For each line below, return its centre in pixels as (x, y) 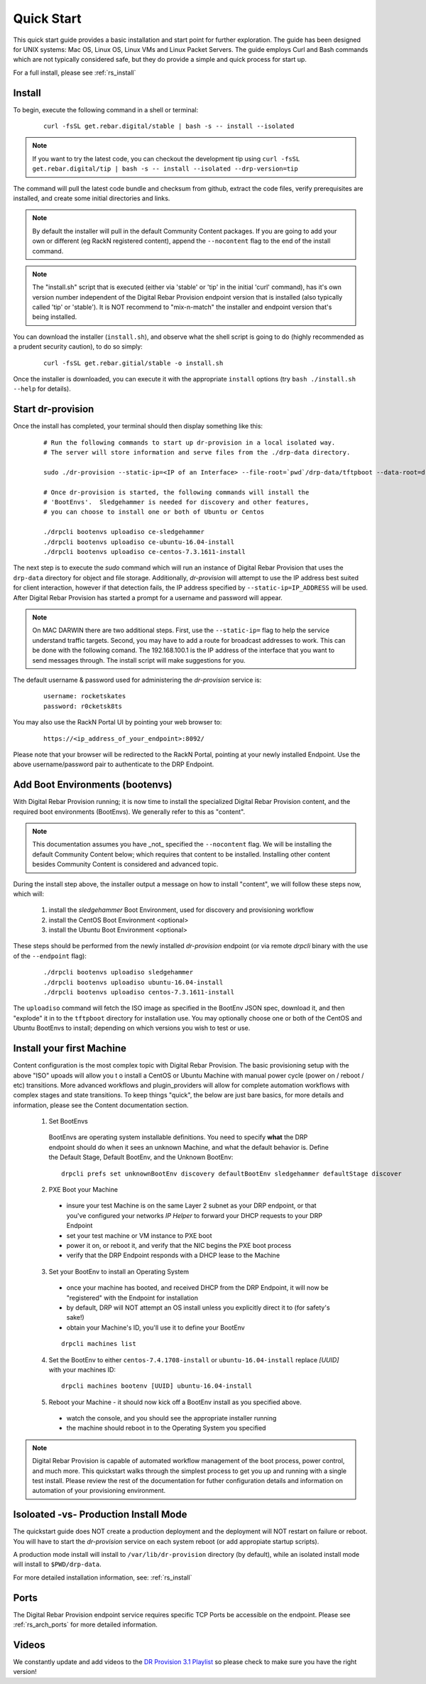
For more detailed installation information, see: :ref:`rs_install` (103, 1577)
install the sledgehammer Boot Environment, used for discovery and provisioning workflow (181, 910)
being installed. (55, 317)
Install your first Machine (70, 1049)
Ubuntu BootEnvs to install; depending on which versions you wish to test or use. (132, 1028)
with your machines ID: (82, 1369)
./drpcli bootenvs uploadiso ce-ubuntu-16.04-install (139, 542)
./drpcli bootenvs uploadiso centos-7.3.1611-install (139, 992)
